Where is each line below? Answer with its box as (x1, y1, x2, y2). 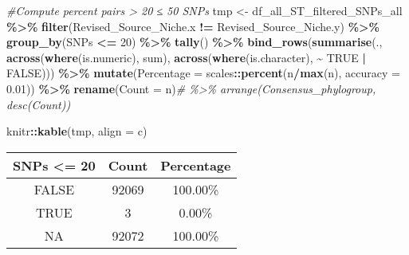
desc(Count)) (6, 96, 71, 112)
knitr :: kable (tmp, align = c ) (6, 123, 147, 139)
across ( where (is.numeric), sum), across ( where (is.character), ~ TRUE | (6, 49, 366, 65)
